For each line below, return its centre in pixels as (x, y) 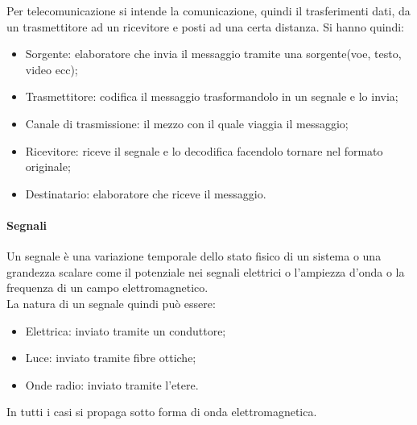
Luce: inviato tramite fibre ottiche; (111, 358)
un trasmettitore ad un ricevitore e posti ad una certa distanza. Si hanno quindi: (205, 26)
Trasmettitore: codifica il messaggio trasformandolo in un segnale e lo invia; (212, 96)
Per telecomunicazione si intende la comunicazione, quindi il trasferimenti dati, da (208, 10)
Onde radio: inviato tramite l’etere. (112, 384)
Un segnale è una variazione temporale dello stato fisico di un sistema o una (194, 256)
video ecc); (52, 69)
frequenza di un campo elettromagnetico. (107, 287)
